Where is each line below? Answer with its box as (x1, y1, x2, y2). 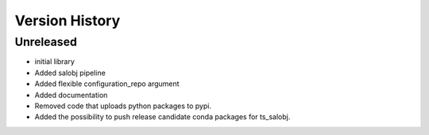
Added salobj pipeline (34, 68, 106, 77)
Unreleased (14, 35, 77, 49)
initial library (34, 57, 75, 66)
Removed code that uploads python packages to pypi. (34, 101, 212, 111)
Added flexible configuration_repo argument (34, 79, 180, 88)
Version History (14, 12, 121, 29)
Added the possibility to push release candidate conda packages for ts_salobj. (34, 112, 291, 122)
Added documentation (34, 90, 108, 99)
